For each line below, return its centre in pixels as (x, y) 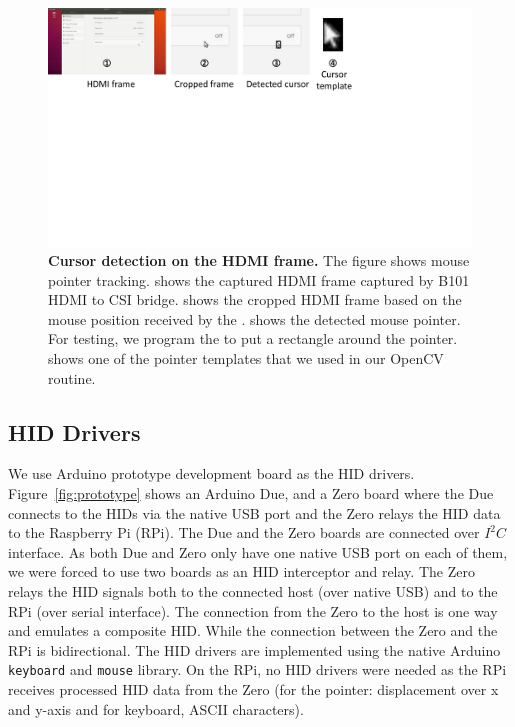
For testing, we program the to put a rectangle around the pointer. (253, 338)
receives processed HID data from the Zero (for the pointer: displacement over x (253, 689)
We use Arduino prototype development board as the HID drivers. (211, 473)
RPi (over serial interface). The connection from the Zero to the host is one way (253, 610)
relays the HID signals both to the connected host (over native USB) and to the (253, 591)
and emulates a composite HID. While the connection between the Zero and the (253, 630)
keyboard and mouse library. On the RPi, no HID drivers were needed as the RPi (257, 669)
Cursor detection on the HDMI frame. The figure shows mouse (259, 260)
